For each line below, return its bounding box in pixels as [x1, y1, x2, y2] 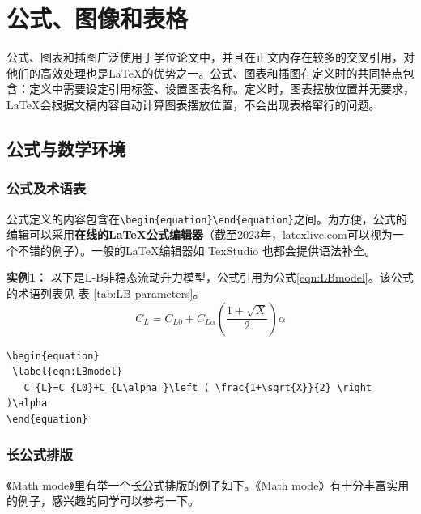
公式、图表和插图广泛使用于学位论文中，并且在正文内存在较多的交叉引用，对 [6, 49, 415, 66]
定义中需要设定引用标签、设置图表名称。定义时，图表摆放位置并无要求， [28, 80, 415, 97]
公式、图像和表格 [6, 2, 189, 35]
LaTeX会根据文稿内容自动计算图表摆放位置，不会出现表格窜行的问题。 [6, 96, 381, 113]
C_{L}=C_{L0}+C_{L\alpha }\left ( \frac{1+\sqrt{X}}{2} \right [23, 381, 372, 393]
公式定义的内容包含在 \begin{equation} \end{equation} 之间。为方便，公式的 [6, 210, 407, 227]
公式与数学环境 [6, 135, 125, 160]
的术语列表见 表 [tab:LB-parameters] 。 [6, 284, 205, 301]
